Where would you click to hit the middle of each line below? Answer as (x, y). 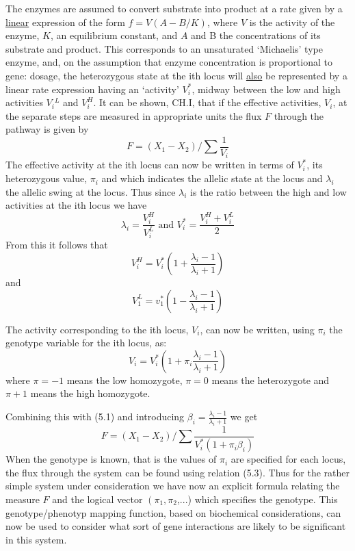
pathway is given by (47, 129)
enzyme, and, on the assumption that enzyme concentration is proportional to (169, 62)
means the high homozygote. (90, 393)
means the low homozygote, (124, 380)
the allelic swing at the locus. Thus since (91, 191)
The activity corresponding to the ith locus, (97, 329)
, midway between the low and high (266, 89)
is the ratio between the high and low (268, 191)
